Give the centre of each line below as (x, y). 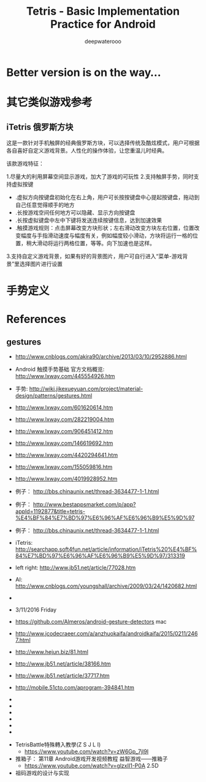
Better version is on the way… (84, 72)
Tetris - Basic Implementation (103, 11)
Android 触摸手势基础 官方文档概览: (60, 370)
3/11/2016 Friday (36, 610)
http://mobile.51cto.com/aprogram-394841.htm (75, 688)
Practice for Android (103, 24)
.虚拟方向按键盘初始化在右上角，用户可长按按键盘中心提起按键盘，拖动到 (107, 197)
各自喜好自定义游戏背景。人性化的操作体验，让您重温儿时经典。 (87, 150)
